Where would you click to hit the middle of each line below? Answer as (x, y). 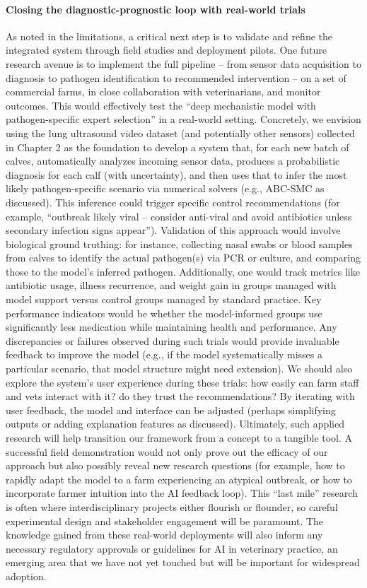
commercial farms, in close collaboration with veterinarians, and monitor (163, 92)
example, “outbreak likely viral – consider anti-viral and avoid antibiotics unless (179, 216)
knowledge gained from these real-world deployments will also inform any (164, 535)
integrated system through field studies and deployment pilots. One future (166, 50)
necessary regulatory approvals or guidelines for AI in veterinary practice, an (172, 548)
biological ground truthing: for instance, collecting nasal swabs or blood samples (179, 243)
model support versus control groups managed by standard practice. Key (164, 299)
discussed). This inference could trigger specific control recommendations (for (173, 202)
